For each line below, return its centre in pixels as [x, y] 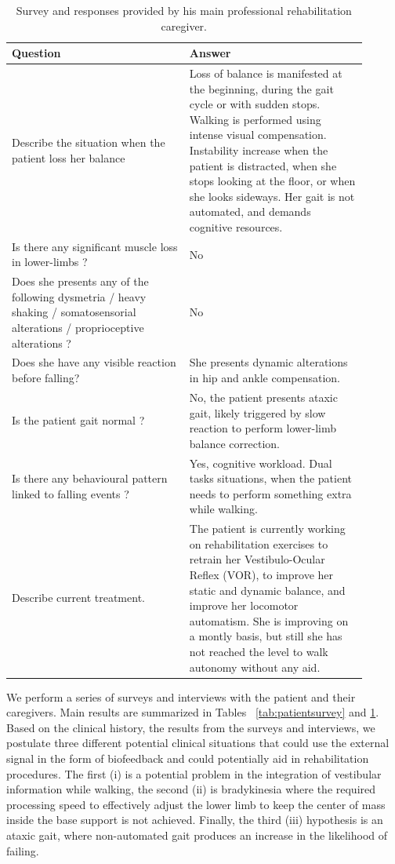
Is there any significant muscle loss [95, 246]
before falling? [46, 378]
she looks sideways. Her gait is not [272, 196]
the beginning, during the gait [261, 88]
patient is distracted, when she [263, 165]
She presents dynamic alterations [268, 362]
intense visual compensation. [258, 135]
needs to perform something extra [270, 493]
